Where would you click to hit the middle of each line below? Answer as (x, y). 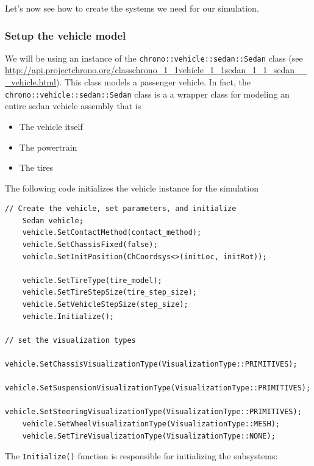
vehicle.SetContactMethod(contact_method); (112, 233)
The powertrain (48, 147)
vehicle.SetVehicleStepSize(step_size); (105, 305)
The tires (36, 167)
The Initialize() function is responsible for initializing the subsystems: (141, 456)
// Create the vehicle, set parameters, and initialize (121, 209)
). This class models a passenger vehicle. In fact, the (153, 82)
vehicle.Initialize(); (68, 316)
